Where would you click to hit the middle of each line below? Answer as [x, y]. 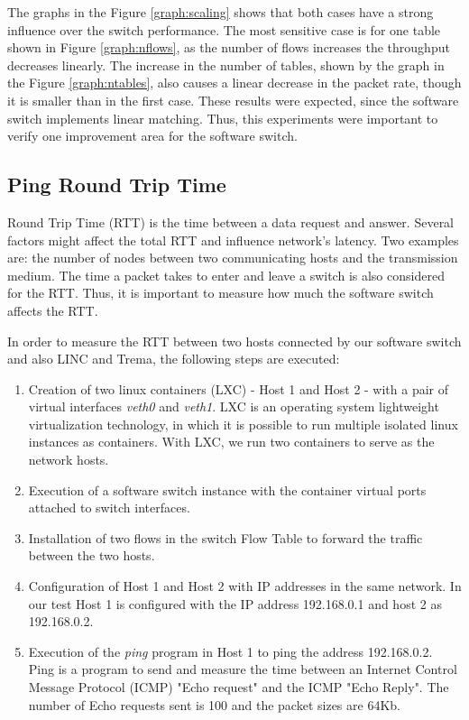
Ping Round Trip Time [117, 185]
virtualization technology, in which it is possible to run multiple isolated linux [243, 424]
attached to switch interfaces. [109, 508]
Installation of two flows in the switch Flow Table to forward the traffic [225, 537]
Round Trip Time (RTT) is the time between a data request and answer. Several [231, 222]
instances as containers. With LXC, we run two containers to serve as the [231, 442]
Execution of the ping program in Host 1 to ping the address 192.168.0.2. [230, 651]
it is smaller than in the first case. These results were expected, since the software [233, 100]
